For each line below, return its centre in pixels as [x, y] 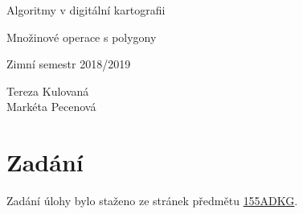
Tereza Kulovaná [48, 91]
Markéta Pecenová [51, 107]
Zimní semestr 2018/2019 [69, 64]
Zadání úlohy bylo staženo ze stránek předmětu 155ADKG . [152, 201]
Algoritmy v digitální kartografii [86, 10]
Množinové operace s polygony [82, 37]
